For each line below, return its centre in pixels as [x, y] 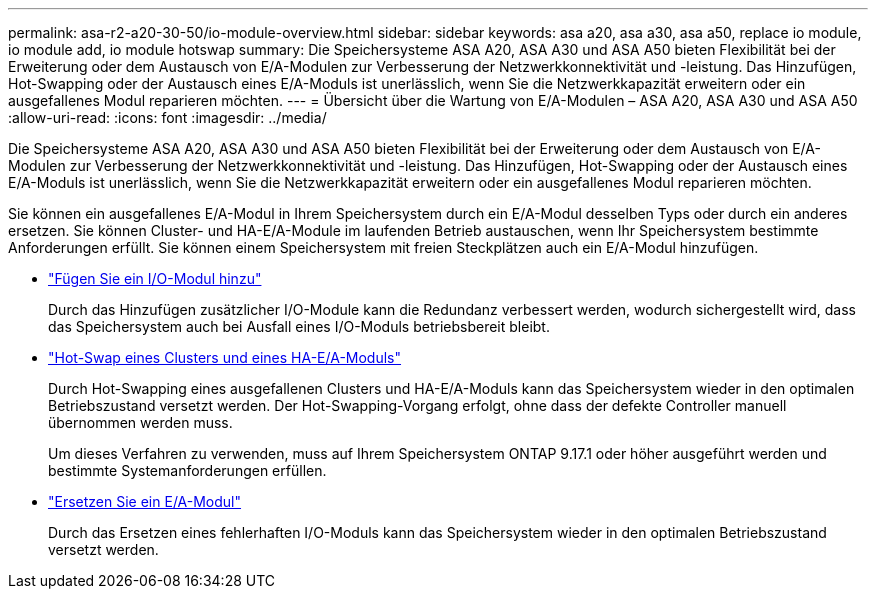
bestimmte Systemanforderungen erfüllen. [187, 470]
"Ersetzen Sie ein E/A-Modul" [145, 501]
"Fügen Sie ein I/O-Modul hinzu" [155, 278]
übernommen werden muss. [140, 422]
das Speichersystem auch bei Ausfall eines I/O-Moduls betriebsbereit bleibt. [299, 326]
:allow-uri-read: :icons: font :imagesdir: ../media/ [167, 117]
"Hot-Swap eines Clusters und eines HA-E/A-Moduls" [225, 357]
